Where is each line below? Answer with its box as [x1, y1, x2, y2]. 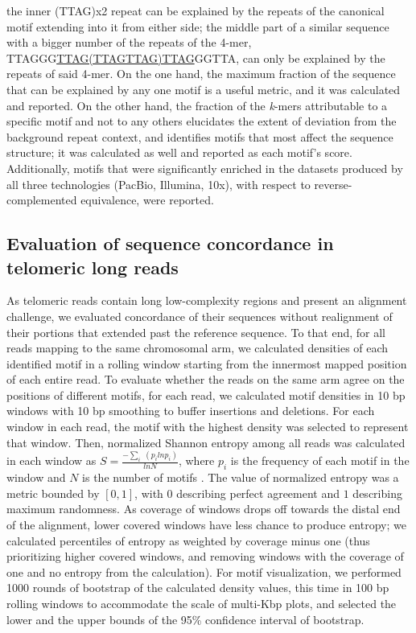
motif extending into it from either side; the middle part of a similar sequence [6, 18, 389, 35]
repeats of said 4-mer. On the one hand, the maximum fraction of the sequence [6, 65, 396, 82]
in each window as [6, 452, 97, 469]
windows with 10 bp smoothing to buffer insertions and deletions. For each [6, 402, 375, 419]
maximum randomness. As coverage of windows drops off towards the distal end [6, 500, 401, 517]
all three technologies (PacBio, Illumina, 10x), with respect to [6, 175, 311, 192]
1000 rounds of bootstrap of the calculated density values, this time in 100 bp [6, 579, 389, 596]
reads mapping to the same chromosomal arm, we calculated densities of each [6, 339, 389, 356]
